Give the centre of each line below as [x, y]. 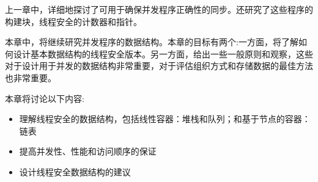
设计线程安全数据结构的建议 [75, 171]
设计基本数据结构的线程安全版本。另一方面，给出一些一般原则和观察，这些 [163, 53]
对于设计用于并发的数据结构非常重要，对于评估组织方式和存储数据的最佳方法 [159, 66]
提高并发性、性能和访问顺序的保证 [88, 151]
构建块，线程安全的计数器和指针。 [73, 21]
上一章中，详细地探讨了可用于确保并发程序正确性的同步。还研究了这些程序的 [159, 9]
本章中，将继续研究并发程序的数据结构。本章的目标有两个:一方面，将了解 [152, 42]
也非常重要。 [31, 77]
